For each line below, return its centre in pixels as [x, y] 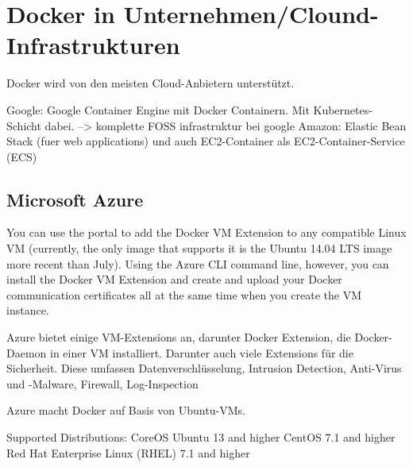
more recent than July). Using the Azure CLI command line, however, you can [198, 263]
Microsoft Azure [75, 199]
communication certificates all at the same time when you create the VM [184, 294]
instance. [28, 310]
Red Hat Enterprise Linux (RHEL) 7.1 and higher [128, 452]
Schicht [24, 125]
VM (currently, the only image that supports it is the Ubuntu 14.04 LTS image [199, 248]
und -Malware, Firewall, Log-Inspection [102, 383]
